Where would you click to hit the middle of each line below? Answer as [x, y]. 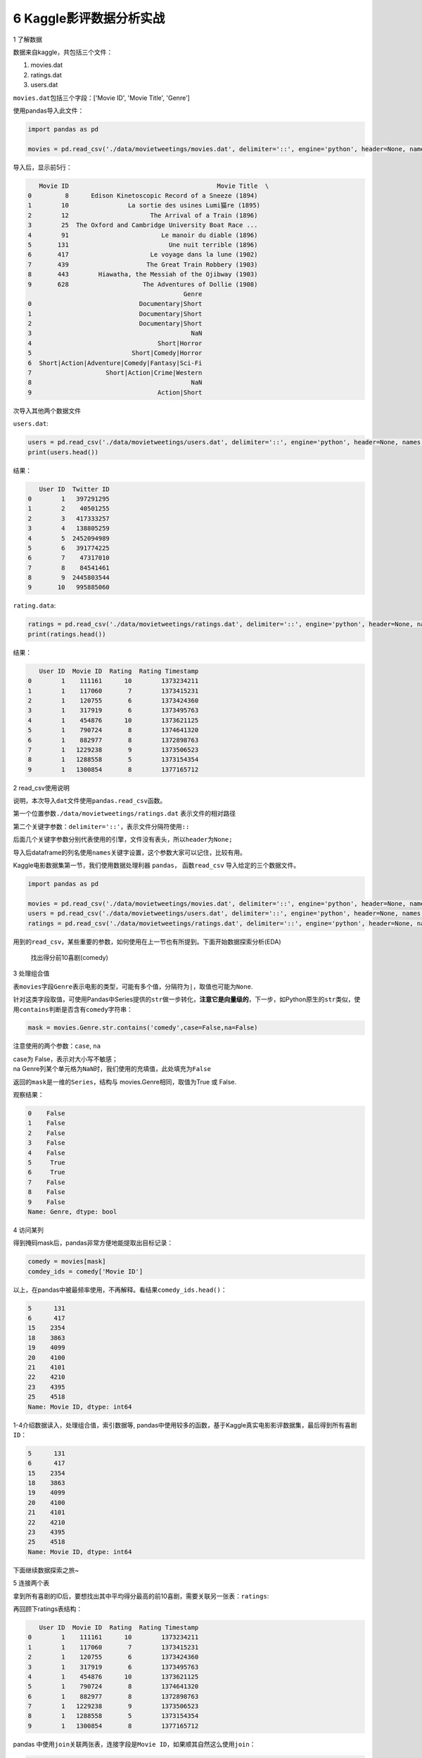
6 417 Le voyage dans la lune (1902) [143, 255]
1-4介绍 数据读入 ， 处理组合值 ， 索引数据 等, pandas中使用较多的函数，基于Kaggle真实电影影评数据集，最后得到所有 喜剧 [185, 1425]
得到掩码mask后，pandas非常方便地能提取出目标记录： [93, 1243]
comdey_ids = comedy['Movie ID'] [85, 1271]
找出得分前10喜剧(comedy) [70, 957]
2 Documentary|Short [115, 324]
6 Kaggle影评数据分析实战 [89, 18]
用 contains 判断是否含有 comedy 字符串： [73, 1009]
